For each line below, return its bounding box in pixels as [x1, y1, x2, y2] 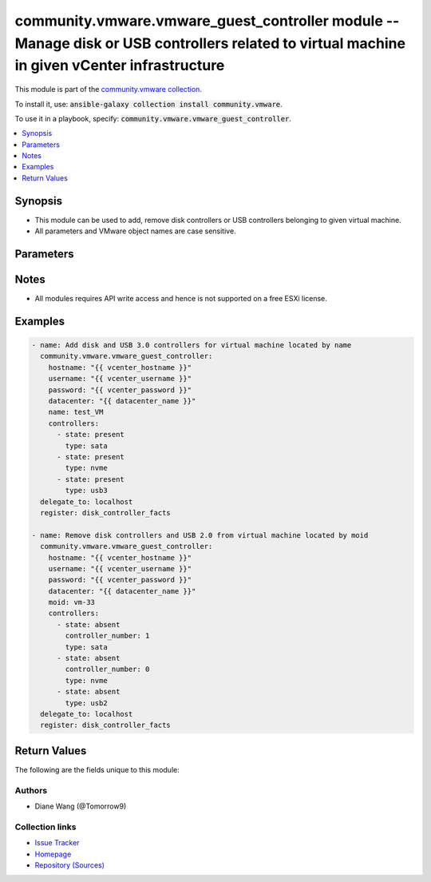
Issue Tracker [34, 838, 80, 848]
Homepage [34, 849, 72, 859]
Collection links [14, 821, 77, 832]
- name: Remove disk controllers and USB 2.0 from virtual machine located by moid [31, 530, 369, 539]
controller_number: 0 [65, 665, 150, 674]
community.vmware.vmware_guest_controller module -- [14, 12, 400, 30]
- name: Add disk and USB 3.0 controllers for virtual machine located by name [31, 340, 352, 350]
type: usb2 [65, 698, 108, 707]
